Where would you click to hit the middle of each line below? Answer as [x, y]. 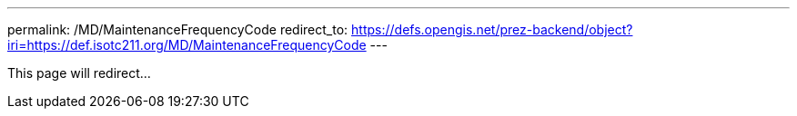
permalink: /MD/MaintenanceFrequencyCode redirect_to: [178, 29]
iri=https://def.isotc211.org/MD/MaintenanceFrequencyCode [187, 45]
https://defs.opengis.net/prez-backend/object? [492, 29]
